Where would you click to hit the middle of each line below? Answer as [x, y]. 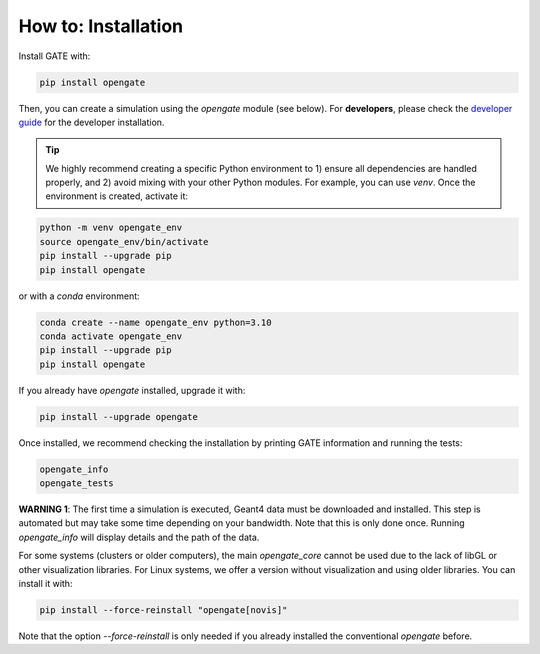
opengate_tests [76, 483]
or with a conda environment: [79, 296]
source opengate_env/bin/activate [124, 241]
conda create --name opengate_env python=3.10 [155, 322]
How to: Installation [101, 26]
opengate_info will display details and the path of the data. [139, 537]
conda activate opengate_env [111, 336]
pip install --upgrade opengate [119, 416]
